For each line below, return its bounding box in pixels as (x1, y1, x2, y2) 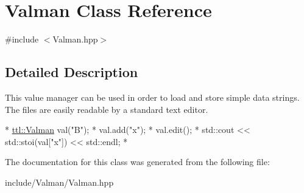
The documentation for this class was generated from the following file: (5, 155, 270, 168)
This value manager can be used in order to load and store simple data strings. (5, 90, 300, 103)
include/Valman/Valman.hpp (5, 175, 114, 188)
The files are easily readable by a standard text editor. (5, 103, 208, 115)
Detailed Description (5, 63, 138, 81)
